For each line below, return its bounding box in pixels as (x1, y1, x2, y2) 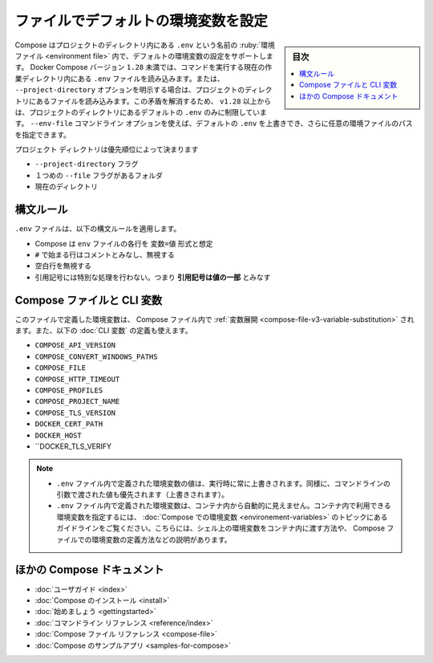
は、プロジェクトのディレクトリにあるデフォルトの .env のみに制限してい (14, 107, 261, 116)
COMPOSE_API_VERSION (34, 341, 116, 350)
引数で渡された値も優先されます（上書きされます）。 (56, 490, 229, 499)
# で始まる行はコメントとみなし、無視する (34, 250, 176, 259)
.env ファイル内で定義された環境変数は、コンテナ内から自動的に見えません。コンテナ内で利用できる (56, 501, 391, 510)
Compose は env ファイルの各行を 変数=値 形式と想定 (34, 238, 213, 248)
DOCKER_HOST (34, 430, 82, 440)
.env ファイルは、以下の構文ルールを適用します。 (14, 224, 181, 234)
